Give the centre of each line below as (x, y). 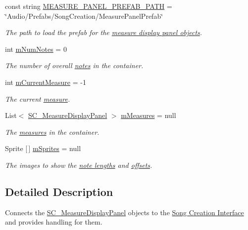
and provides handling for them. (54, 222)
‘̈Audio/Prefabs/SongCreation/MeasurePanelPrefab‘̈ (84, 16)
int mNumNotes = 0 (36, 49)
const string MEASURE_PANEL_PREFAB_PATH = (89, 6)
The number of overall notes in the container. (74, 65)
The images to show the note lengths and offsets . (79, 165)
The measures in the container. (52, 132)
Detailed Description (59, 191)
